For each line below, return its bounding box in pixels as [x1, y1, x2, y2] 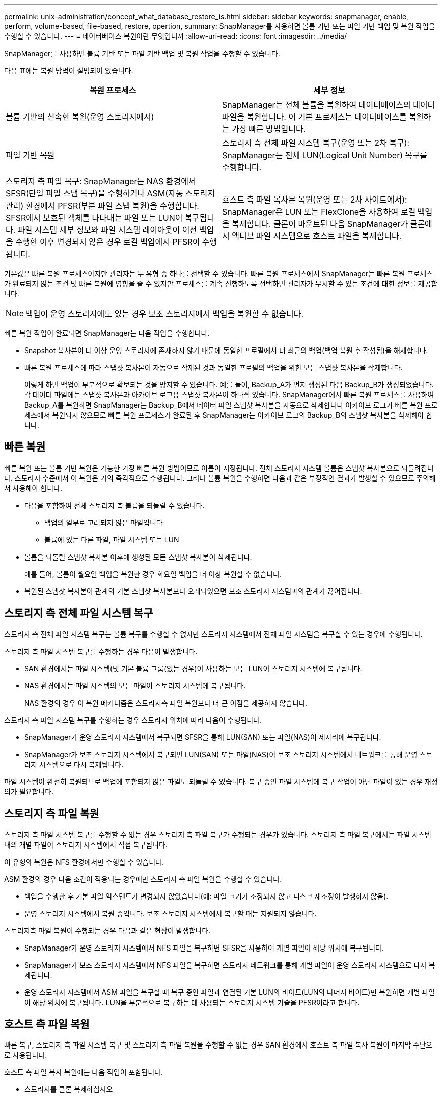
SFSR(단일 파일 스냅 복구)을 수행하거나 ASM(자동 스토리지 [6, 188, 215, 198]
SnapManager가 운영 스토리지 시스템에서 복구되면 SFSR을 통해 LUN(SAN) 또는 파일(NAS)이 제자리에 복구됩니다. [24, 732, 381, 741]
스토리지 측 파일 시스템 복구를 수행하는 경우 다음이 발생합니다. [4, 646, 198, 656]
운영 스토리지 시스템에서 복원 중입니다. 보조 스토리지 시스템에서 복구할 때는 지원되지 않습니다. [24, 909, 317, 918]
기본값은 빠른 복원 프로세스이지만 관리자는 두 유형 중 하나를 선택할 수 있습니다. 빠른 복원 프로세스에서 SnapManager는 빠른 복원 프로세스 [4, 269, 433, 278]
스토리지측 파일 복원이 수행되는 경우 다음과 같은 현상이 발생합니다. [4, 926, 211, 935]
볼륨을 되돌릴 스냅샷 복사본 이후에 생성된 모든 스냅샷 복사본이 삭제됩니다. [24, 552, 252, 561]
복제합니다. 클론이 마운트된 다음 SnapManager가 [232, 219, 408, 229]
